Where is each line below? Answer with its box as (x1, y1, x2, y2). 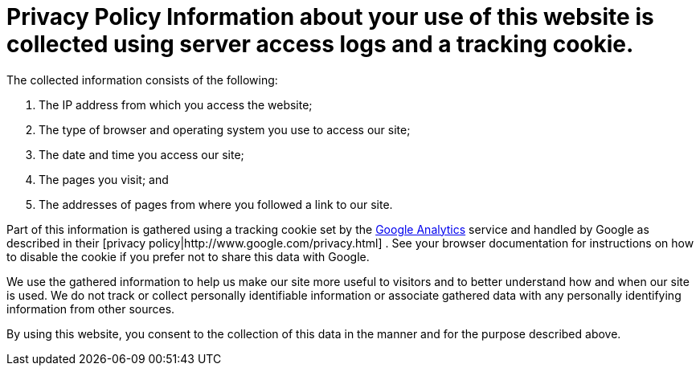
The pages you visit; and (39, 172, 169, 186)
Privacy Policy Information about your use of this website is (6, 3, 654, 31)
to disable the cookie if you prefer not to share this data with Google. (6, 249, 370, 264)
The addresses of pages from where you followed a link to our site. (39, 197, 393, 211)
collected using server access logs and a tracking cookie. (6, 31, 634, 58)
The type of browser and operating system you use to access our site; (39, 122, 411, 137)
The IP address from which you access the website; (39, 97, 313, 112)
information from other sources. (6, 301, 175, 316)
